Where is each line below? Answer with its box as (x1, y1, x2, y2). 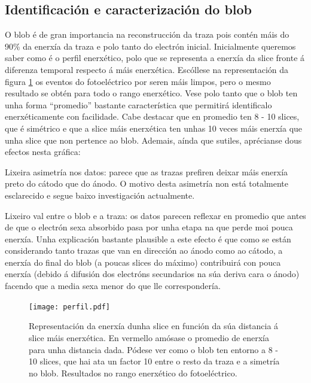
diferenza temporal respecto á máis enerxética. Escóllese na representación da (5, 63, 289, 75)
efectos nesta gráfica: (5, 145, 81, 158)
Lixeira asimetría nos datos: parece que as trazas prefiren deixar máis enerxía (5, 165, 288, 178)
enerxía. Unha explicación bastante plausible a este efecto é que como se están (5, 232, 291, 245)
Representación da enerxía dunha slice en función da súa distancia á (29, 320, 279, 332)
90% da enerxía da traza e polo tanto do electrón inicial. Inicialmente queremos (5, 39, 296, 52)
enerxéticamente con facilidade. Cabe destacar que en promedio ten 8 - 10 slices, (5, 110, 300, 123)
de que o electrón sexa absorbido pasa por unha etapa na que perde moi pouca (5, 221, 293, 233)
